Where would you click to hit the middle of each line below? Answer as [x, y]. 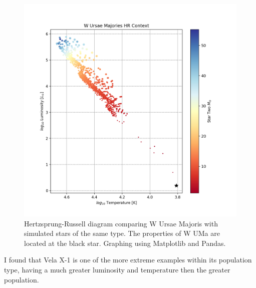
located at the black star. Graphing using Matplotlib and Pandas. [125, 243]
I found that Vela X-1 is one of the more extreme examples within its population [128, 260]
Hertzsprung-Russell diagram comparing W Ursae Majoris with [121, 223]
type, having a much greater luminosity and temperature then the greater [117, 269]
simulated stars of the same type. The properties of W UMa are [122, 233]
